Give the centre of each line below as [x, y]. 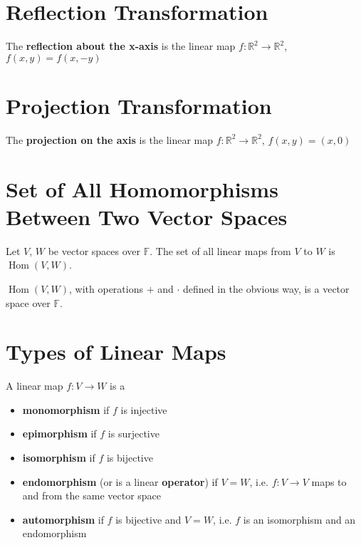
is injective [144, 409]
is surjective [134, 434]
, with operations [106, 288]
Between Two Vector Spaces [147, 216]
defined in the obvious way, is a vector [266, 288]
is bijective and [148, 519]
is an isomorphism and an [299, 519]
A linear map [35, 386]
